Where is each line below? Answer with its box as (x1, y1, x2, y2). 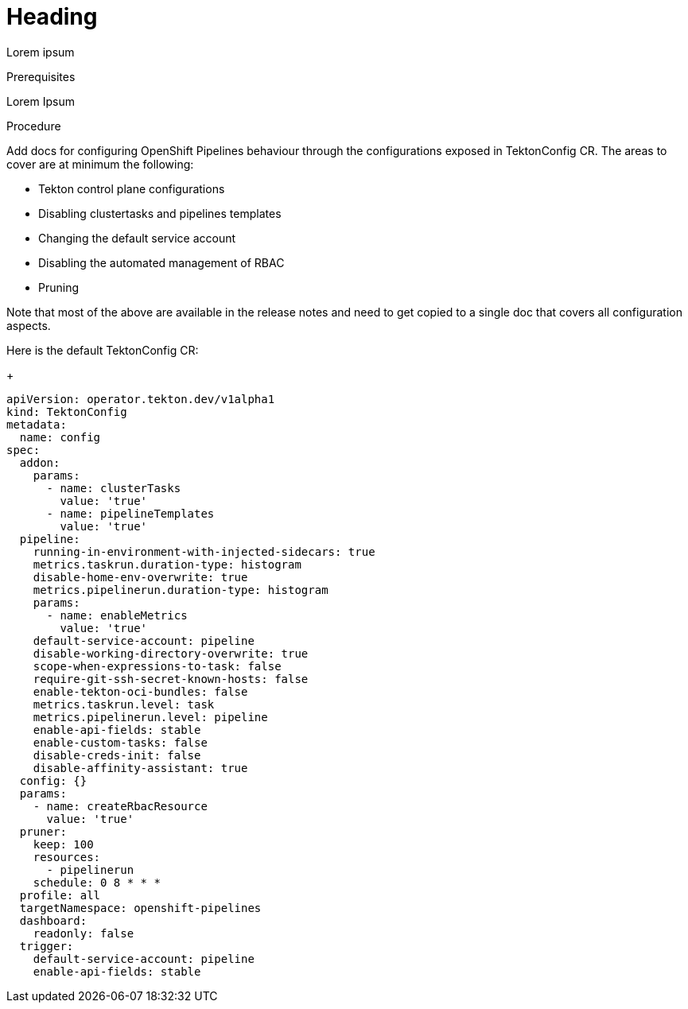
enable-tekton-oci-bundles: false (33, 685, 248, 698)
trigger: (19, 939, 74, 953)
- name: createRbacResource (33, 799, 208, 813)
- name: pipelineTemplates (46, 506, 215, 520)
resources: (33, 850, 101, 863)
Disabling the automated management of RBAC (38, 255, 285, 270)
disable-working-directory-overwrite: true (33, 646, 309, 660)
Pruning (38, 280, 80, 294)
